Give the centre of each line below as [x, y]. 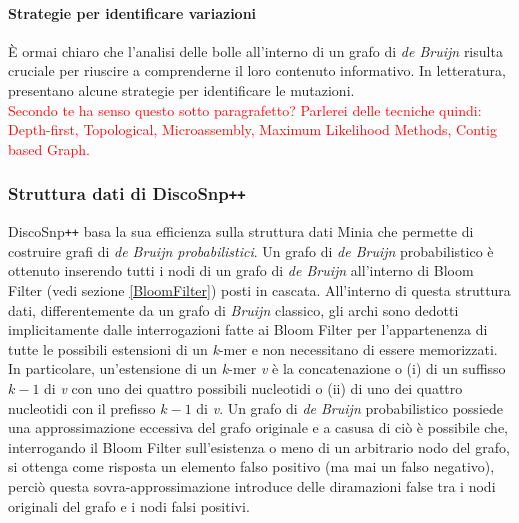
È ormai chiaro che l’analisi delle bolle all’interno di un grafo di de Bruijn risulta [255, 50]
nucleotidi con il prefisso [82, 407]
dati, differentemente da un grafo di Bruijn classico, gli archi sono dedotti [233, 309]
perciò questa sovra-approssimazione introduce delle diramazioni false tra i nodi [252, 485]
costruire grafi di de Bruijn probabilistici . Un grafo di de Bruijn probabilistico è [251, 250]
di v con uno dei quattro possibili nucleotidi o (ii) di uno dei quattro [253, 387]
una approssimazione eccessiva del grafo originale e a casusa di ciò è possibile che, [258, 427]
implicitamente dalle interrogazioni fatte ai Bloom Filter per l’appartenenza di [248, 329]
